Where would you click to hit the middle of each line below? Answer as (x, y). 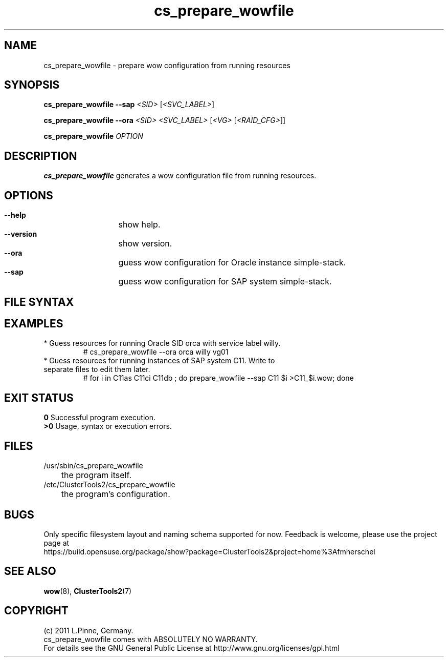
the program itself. (96, 475)
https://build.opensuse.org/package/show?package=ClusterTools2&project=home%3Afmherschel (209, 551)
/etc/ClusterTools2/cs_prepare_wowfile (109, 485)
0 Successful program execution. (99, 418)
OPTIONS (29, 195)
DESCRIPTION (41, 156)
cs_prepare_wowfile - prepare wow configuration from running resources (167, 65)
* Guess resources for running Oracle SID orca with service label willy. (162, 343)
